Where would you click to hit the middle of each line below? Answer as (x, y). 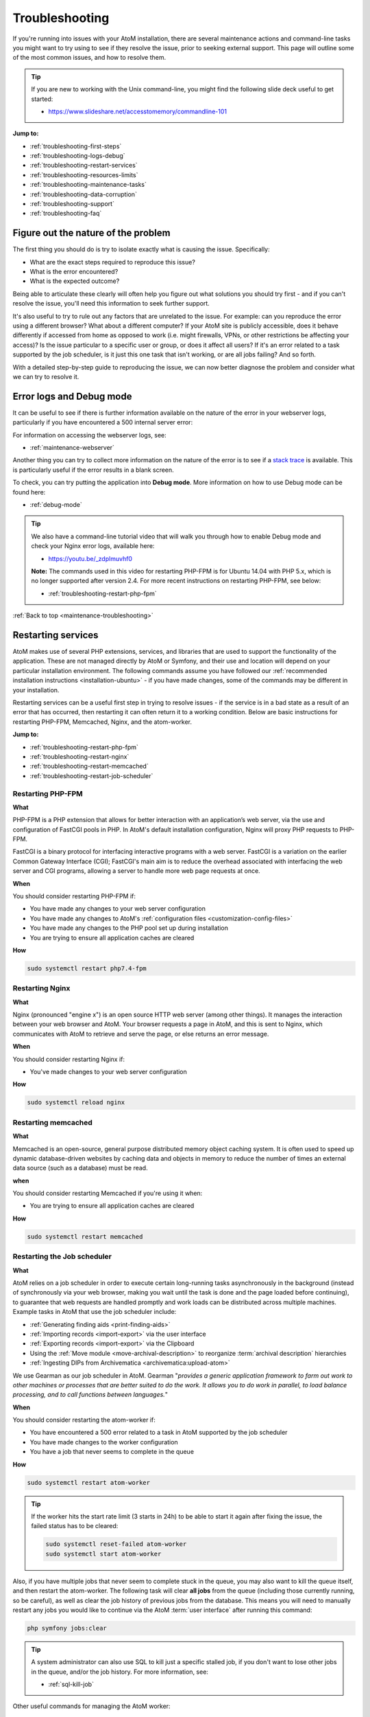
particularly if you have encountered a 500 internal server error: (103, 422)
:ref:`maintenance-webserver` (72, 448)
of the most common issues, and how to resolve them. (89, 58)
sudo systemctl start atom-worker (103, 1554)
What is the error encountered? (74, 272)
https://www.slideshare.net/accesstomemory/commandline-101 (138, 111)
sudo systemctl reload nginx (76, 1103)
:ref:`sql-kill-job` (71, 1684)
